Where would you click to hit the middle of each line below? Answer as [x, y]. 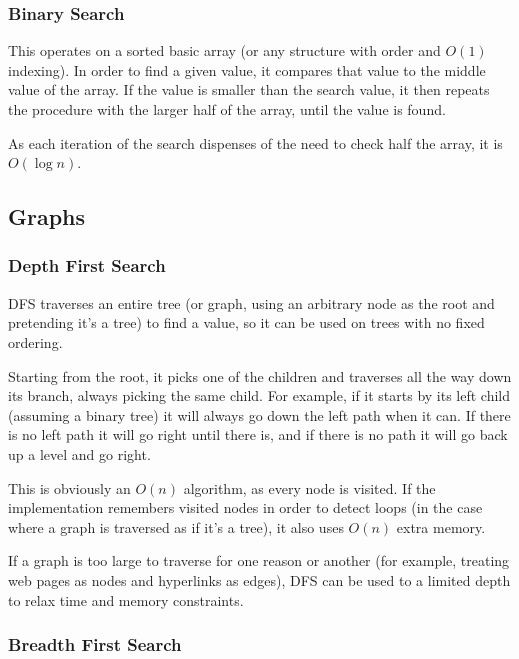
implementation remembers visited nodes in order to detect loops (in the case [245, 507]
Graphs [47, 216]
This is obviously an [69, 487]
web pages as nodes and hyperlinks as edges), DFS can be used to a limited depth [259, 579]
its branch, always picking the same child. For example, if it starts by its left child [259, 395]
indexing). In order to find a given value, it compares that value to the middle [247, 69]
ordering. [35, 341]
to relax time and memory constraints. [126, 599]
